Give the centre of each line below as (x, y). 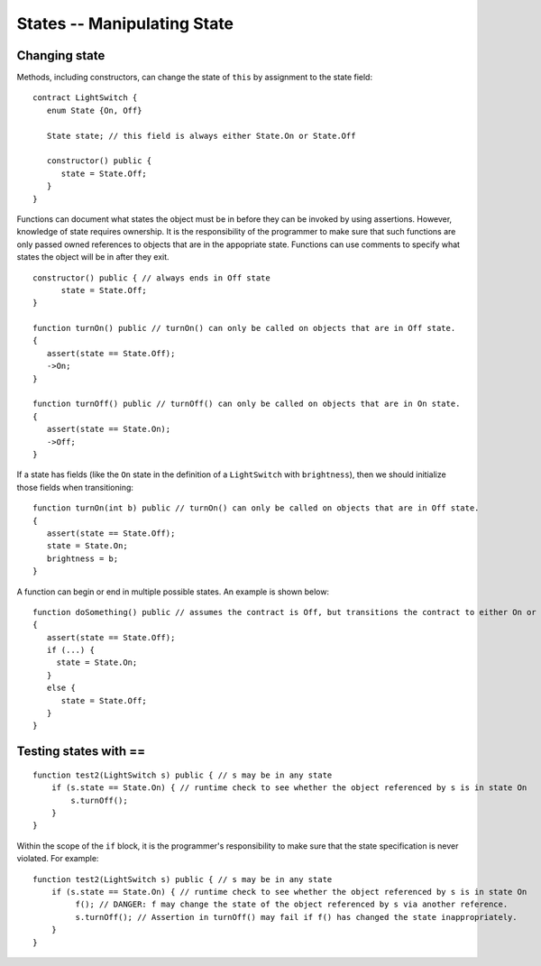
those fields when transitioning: (75, 487)
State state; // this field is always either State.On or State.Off (201, 136)
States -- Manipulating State (125, 23)
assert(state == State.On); (109, 429)
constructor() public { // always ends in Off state (151, 278)
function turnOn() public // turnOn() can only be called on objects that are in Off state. (244, 328)
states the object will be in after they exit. (93, 257)
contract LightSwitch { (85, 98)
